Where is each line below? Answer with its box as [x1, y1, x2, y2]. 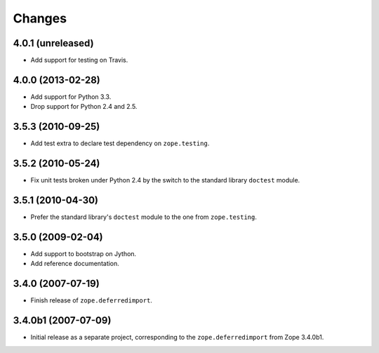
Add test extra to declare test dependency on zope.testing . [30, 139, 210, 147]
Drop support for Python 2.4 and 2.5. [30, 102, 138, 111]
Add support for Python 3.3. [30, 92, 112, 101]
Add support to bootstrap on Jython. [30, 249, 137, 258]
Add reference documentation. [30, 260, 119, 268]
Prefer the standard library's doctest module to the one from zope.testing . [30, 213, 258, 221]
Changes [13, 11, 67, 26]
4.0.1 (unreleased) [13, 37, 94, 49]
